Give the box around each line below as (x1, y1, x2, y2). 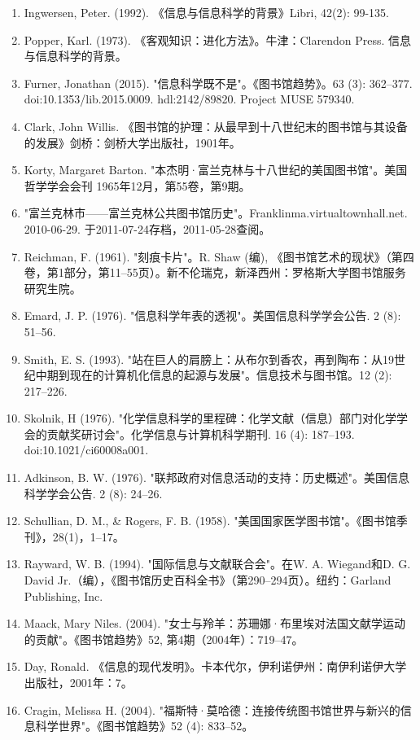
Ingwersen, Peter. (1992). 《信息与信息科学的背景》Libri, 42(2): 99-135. (24, 4, 389, 20)
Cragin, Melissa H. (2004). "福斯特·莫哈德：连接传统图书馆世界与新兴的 (24, 701, 400, 718)
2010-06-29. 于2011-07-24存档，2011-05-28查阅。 (24, 220, 271, 237)
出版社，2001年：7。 (24, 674, 133, 690)
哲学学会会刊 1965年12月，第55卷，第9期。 (24, 177, 251, 194)
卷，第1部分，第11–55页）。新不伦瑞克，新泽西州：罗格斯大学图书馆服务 (24, 264, 406, 281)
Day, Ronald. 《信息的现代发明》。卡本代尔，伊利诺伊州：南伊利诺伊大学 (24, 658, 407, 675)
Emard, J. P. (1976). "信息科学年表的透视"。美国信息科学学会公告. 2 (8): (24, 307, 401, 324)
